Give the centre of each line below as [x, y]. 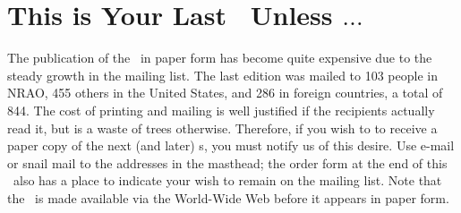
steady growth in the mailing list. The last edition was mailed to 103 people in [222, 75]
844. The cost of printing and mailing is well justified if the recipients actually [221, 110]
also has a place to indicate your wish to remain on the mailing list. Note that [227, 180]
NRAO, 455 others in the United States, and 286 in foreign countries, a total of [225, 93]
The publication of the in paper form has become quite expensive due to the [220, 58]
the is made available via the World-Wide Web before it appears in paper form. [228, 197]
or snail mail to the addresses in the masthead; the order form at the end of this [227, 162]
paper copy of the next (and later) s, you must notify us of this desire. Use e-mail [231, 145]
